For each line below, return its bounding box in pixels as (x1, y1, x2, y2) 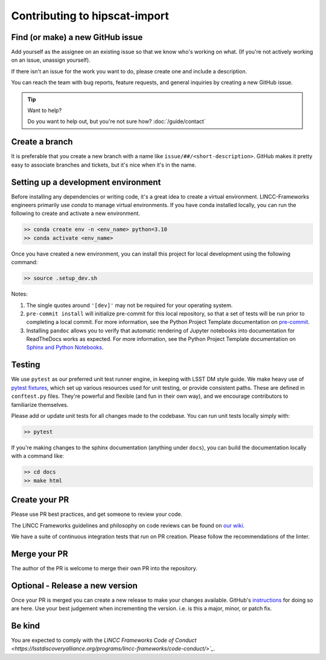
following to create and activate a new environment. (11, 210, 140, 217)
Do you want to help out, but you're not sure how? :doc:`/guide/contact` (27, 118, 206, 125)
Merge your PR (11, 549, 69, 559)
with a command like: (11, 452, 65, 460)
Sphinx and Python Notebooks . (26, 344, 104, 351)
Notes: (11, 291, 28, 298)
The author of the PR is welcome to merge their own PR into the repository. (11, 564, 197, 572)
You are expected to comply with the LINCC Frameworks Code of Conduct (11, 636, 197, 644)
